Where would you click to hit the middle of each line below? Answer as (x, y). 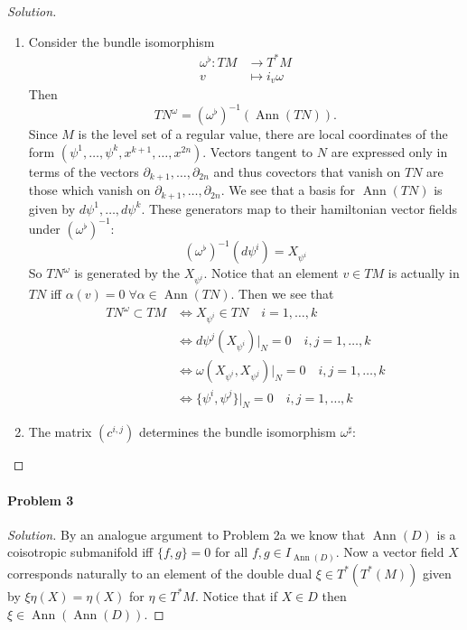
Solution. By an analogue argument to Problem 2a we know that (187, 534)
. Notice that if (236, 595)
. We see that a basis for (288, 190)
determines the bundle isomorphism (238, 432)
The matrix (60, 432)
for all (231, 552)
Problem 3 (41, 500)
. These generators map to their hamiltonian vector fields (299, 208)
